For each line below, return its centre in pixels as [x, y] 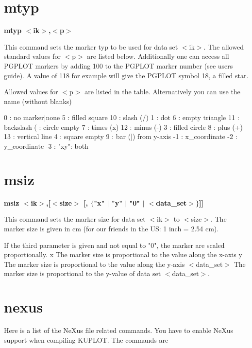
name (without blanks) [38, 101]
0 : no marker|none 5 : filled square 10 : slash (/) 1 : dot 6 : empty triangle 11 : [122, 117]
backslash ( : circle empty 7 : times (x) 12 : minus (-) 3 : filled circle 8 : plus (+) [123, 127]
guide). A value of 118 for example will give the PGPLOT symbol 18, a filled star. [126, 75]
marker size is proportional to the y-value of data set [83, 273]
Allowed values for [31, 92]
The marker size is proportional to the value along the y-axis [94, 264]
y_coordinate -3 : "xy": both [46, 146]
